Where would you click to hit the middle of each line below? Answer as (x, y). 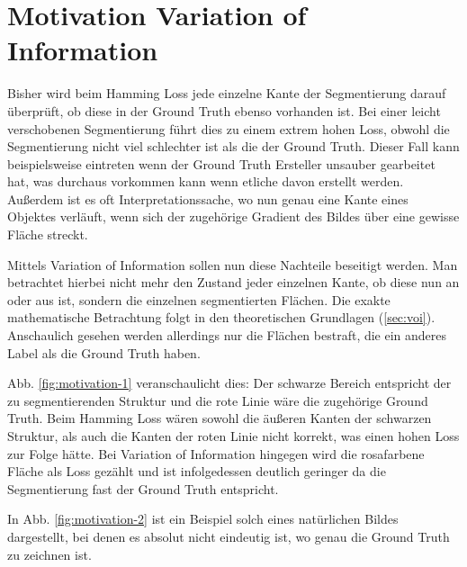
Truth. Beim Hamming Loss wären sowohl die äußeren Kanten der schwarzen (220, 418)
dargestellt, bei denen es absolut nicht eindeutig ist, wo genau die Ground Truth (229, 536)
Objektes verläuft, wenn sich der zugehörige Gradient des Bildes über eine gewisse (233, 216)
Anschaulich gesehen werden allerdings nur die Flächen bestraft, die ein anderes (227, 335)
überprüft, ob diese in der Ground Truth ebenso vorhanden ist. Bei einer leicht (224, 110)
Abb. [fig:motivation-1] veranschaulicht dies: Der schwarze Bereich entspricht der (229, 383)
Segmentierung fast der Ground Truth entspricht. (143, 488)
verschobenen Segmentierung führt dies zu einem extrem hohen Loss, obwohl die (229, 128)
